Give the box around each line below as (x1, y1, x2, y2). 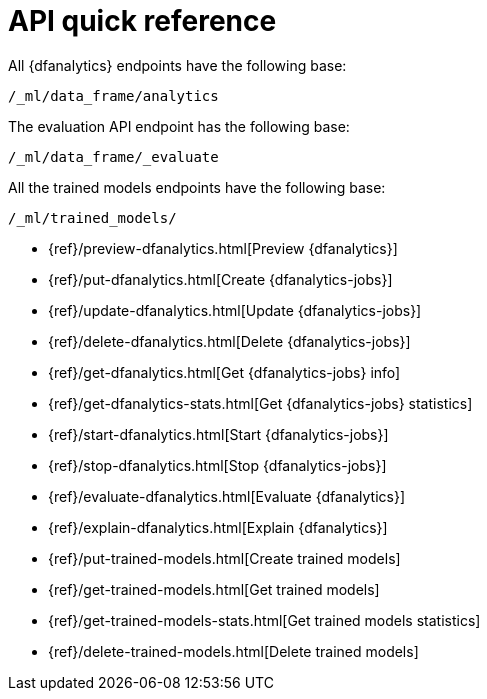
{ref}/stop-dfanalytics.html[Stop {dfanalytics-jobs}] (48, 456, 387, 474)
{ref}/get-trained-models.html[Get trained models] (48, 580, 380, 598)
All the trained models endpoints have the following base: (8, 178, 386, 196)
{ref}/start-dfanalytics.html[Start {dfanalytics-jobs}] (48, 425, 389, 443)
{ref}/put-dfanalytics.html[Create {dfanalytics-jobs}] (48, 270, 393, 288)
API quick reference (8, 4, 277, 38)
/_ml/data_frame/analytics (8, 87, 219, 104)
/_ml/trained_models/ (8, 209, 177, 226)
